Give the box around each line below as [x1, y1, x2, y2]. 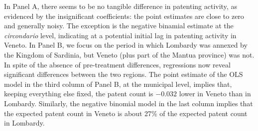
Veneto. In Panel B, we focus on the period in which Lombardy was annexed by [4, 40, 248, 50]
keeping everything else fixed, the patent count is [4, 88, 153, 99]
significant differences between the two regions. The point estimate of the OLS [4, 69, 243, 79]
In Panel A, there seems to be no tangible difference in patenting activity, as [4, 1, 237, 11]
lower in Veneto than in [179, 88, 251, 99]
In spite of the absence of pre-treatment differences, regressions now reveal [4, 59, 231, 69]
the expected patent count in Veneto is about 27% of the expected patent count [4, 108, 248, 118]
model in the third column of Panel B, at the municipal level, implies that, [4, 78, 232, 89]
